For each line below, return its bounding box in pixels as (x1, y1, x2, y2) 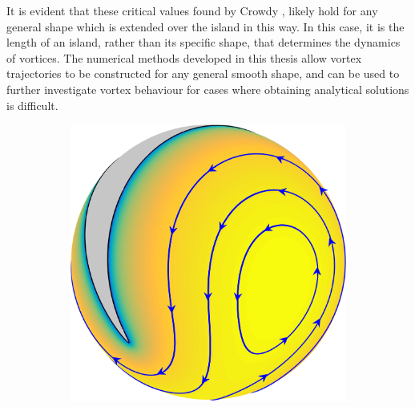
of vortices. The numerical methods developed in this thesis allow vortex (6, 49, 362, 66)
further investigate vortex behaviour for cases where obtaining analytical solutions (6, 80, 409, 97)
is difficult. (6, 96, 58, 113)
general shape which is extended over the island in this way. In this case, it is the (6, 18, 405, 35)
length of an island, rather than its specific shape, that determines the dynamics (6, 34, 401, 51)
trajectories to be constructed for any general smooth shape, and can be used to (6, 65, 400, 82)
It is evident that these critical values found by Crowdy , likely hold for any (6, 2, 378, 18)
